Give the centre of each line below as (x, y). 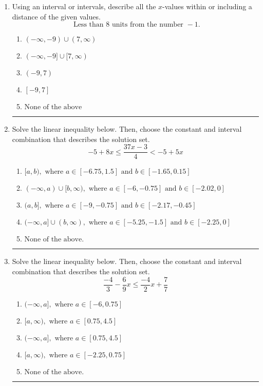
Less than (88, 25)
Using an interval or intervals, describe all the (84, 6)
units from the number (147, 25)
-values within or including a (207, 6)
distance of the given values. (56, 16)
